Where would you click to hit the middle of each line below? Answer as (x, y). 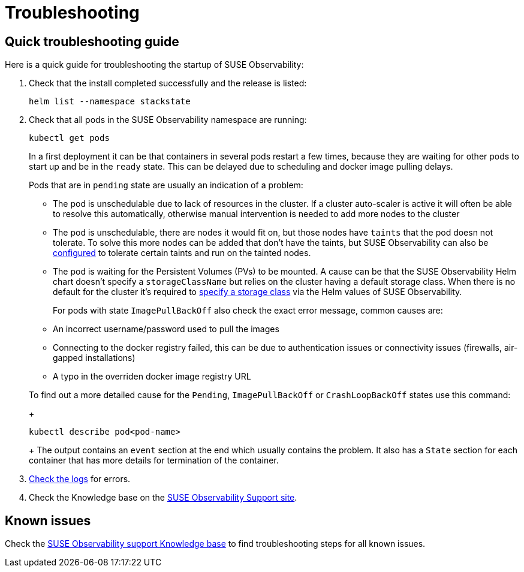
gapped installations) (94, 358)
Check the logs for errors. (80, 479)
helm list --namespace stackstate (110, 102)
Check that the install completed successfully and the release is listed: (168, 83)
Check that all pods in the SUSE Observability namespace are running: (168, 120)
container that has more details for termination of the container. (154, 460)
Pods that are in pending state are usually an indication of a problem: (166, 185)
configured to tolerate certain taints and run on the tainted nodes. (182, 253)
